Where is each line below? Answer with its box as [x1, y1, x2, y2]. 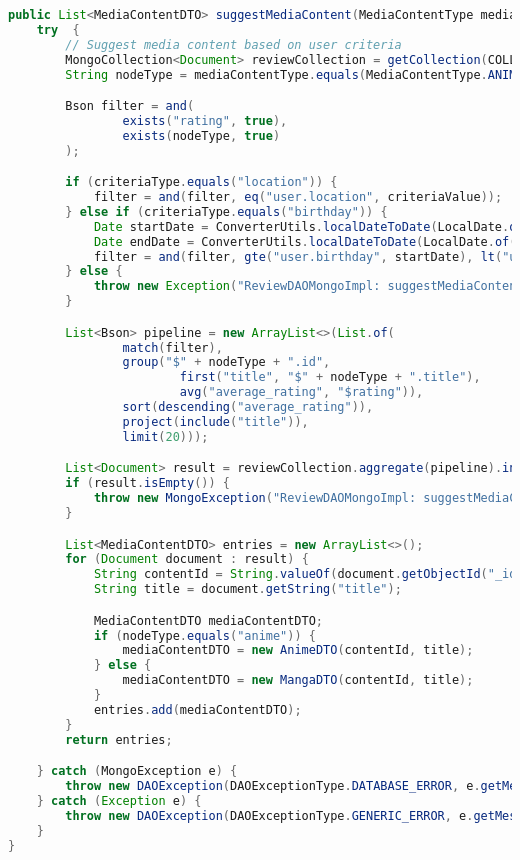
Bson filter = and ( [65, 99, 195, 114]
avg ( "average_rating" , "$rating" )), [179, 385, 424, 400]
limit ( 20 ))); [122, 429, 209, 444]
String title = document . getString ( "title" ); [93, 582, 402, 597]
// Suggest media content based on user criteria [65, 37, 402, 52]
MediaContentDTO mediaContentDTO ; [93, 613, 323, 628]
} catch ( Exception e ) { [36, 793, 202, 808]
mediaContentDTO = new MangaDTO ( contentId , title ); [122, 673, 474, 688]
